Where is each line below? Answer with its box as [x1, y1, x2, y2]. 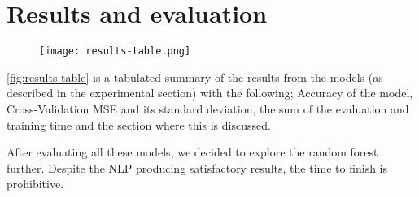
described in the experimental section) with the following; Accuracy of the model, [7, 84, 413, 101]
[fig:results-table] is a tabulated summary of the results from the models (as [7, 68, 383, 85]
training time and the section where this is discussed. [7, 116, 271, 133]
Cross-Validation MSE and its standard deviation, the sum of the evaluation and [7, 100, 409, 117]
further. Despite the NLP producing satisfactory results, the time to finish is [7, 159, 388, 176]
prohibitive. [7, 175, 64, 192]
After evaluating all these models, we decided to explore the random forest [7, 143, 378, 161]
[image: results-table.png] [39, 45, 191, 58]
